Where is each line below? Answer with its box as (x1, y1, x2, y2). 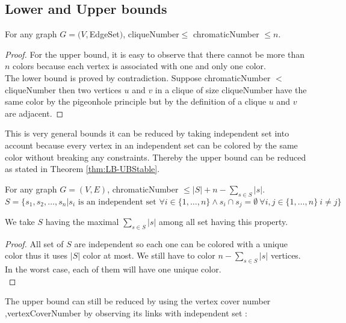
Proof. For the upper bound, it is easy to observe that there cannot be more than (5, 48, 304, 60)
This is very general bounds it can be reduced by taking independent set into (5, 127, 289, 140)
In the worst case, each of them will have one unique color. (5, 263, 221, 275)
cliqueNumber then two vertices (5, 83, 122, 96)
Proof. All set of (5, 237, 64, 250)
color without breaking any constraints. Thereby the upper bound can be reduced (5, 150, 306, 163)
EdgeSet (89, 28, 120, 40)
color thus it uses (5, 249, 68, 262)
